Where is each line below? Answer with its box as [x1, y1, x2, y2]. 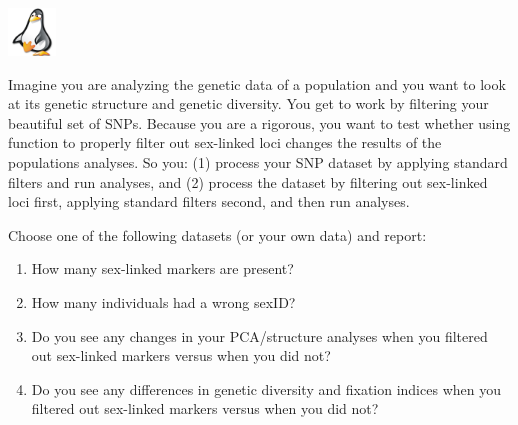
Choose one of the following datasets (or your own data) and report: [8, 224, 427, 245]
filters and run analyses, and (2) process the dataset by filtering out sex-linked [8, 171, 488, 192]
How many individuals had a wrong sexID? [31, 291, 296, 312]
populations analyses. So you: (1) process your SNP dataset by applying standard [8, 151, 508, 172]
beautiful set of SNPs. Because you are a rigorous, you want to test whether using [8, 112, 511, 133]
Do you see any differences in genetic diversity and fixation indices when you [31, 378, 501, 399]
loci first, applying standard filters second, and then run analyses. [8, 191, 410, 212]
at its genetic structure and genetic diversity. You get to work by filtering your [8, 93, 489, 114]
